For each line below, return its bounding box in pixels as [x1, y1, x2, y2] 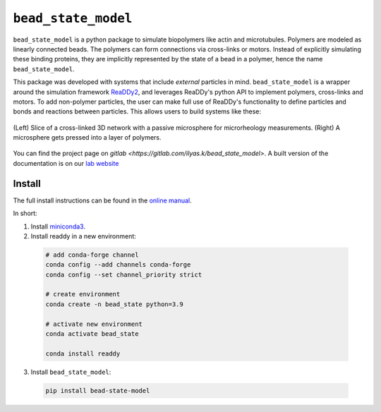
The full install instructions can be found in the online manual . [13, 196, 192, 205]
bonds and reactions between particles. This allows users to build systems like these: [13, 107, 261, 116]
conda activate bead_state [45, 330, 139, 338]
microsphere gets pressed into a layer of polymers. [13, 133, 162, 142]
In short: [13, 209, 38, 218]
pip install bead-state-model [45, 387, 150, 394]
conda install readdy [45, 349, 121, 358]
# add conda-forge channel [45, 250, 139, 259]
